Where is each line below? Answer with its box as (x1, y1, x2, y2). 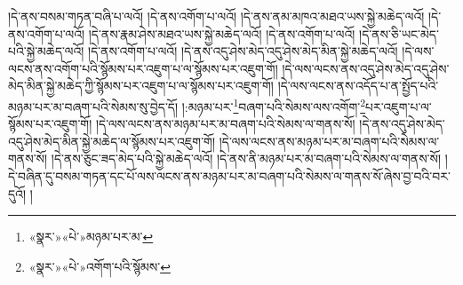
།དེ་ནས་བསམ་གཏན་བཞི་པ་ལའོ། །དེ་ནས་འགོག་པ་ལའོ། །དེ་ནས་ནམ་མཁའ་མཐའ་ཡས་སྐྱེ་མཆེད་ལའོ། (8, 7, 425, 25)
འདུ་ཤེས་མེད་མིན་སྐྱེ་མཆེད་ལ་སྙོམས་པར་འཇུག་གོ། (8, 131, 216, 150)
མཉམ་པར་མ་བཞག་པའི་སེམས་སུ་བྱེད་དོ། (8, 97, 179, 115)
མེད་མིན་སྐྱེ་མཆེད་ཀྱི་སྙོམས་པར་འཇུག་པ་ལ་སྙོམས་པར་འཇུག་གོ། (8, 76, 274, 95)
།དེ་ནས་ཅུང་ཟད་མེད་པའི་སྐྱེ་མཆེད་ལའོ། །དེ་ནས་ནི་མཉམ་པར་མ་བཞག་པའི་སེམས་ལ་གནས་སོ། (51, 149, 442, 168)
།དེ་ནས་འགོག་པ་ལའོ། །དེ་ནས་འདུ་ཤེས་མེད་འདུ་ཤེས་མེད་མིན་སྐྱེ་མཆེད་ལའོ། (88, 42, 398, 60)
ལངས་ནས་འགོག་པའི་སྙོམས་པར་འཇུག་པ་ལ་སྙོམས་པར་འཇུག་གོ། (8, 59, 278, 77)
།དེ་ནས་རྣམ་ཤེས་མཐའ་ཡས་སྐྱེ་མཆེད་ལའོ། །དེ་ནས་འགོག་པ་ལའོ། (88, 24, 355, 43)
